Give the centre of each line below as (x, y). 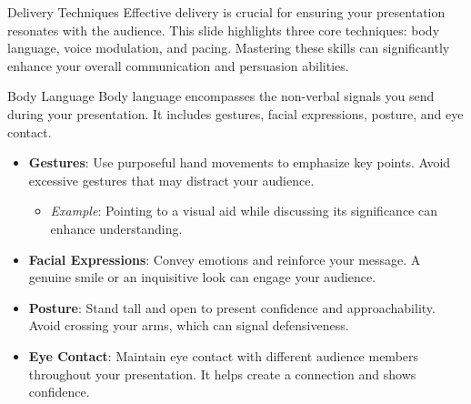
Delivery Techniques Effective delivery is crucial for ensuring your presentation (226, 12)
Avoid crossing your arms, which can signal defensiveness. (189, 325)
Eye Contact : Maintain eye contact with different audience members (224, 355)
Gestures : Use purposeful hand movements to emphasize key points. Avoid (240, 162)
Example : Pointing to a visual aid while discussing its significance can (244, 211)
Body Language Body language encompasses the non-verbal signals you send (221, 96)
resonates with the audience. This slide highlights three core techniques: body (224, 30)
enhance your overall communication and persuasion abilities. (178, 65)
